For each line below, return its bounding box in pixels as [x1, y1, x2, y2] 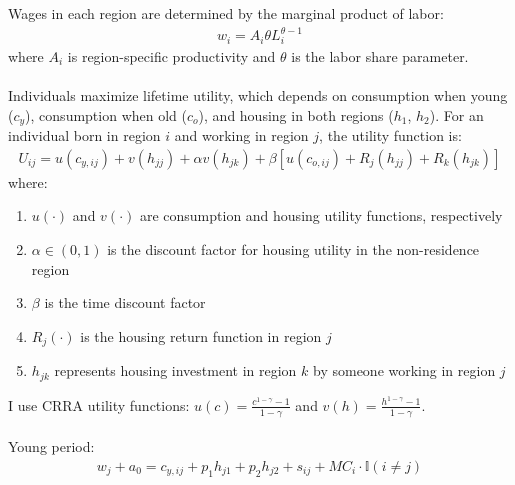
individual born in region [8, 125, 161, 146]
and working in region [174, 125, 309, 146]
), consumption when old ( [25, 104, 187, 125]
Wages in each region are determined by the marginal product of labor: [8, 3, 444, 23]
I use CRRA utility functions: [8, 394, 190, 415]
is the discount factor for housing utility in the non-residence [107, 238, 480, 259]
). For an [429, 104, 484, 125]
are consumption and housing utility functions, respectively [139, 205, 503, 226]
